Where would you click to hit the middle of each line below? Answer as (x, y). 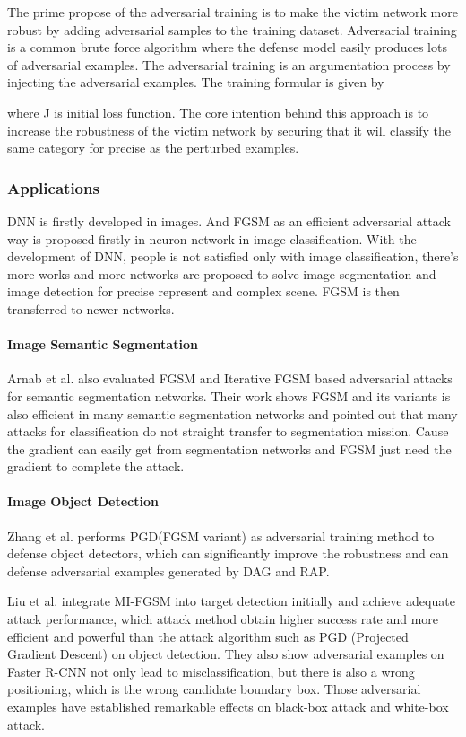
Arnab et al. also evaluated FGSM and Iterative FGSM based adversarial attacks (230, 378)
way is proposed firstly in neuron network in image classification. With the (212, 238)
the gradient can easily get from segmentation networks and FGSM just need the (229, 448)
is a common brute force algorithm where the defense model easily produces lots (227, 47)
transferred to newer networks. (91, 308)
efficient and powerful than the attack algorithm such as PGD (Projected (208, 636)
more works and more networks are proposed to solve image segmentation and (222, 273)
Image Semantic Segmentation (103, 344)
